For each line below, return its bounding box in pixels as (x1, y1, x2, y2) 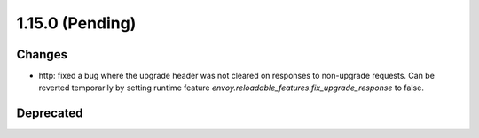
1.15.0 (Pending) (16, 13, 137, 33)
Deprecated (16, 106, 83, 121)
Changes (16, 47, 68, 62)
